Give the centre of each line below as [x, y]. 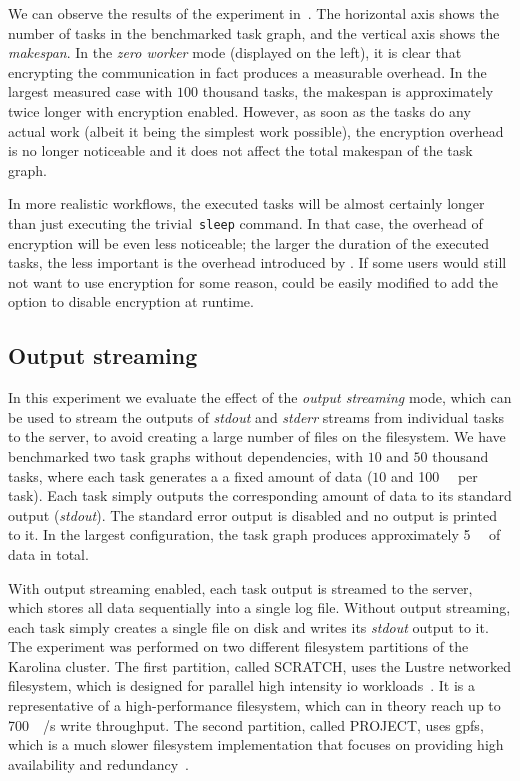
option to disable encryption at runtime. [131, 301]
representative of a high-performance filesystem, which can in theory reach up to [254, 705]
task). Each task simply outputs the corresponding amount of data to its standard [260, 495]
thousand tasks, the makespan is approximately [348, 91]
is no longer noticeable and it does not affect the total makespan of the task [240, 150]
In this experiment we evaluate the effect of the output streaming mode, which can [260, 397]
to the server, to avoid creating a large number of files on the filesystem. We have [257, 436]
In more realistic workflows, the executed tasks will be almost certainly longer [246, 203]
